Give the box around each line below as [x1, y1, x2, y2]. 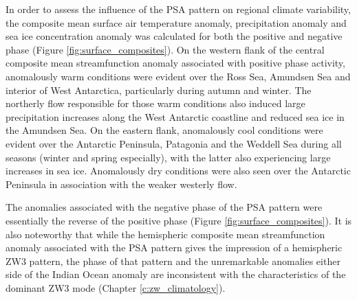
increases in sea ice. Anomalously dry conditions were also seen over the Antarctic [6, 163, 351, 178]
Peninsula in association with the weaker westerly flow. [6, 176, 237, 191]
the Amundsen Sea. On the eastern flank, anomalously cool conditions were [6, 123, 323, 137]
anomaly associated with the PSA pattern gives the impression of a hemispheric [6, 240, 343, 255]
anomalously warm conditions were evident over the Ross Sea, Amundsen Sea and [6, 69, 351, 83]
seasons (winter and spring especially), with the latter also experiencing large [6, 150, 331, 164]
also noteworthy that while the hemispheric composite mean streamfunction [6, 227, 325, 241]
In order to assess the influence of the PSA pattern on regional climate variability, [6, 2, 351, 16]
